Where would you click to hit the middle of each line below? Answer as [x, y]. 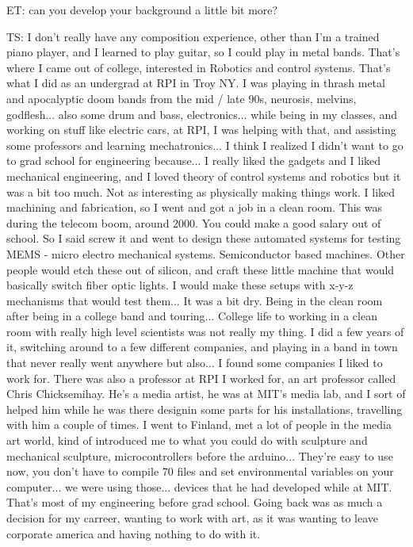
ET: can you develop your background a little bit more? [142, 10]
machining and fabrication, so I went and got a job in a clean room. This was [194, 207]
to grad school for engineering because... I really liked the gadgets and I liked [194, 161]
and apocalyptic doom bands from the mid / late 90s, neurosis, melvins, [182, 98]
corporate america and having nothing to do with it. [134, 533]
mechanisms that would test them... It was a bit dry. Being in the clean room [195, 300]
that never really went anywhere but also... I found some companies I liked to [195, 363]
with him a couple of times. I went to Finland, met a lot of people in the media [199, 425]
